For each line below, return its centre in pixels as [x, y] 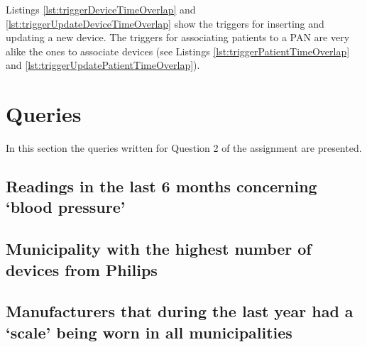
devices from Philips [82, 269]
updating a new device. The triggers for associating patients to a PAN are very [178, 37]
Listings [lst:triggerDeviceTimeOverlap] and [101, 9]
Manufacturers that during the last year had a [180, 311]
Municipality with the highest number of [159, 249]
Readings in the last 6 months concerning [161, 186]
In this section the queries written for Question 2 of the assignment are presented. [184, 148]
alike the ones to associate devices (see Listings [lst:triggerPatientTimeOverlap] [178, 51]
